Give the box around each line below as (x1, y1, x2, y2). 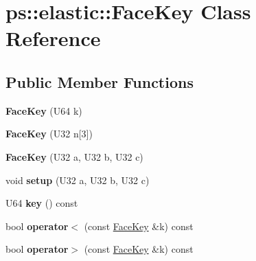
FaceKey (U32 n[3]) (5, 126, 93, 141)
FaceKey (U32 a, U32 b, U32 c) (5, 149, 143, 163)
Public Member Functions (5, 71, 194, 92)
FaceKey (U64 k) (5, 103, 82, 117)
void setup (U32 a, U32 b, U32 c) (5, 172, 150, 187)
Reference (5, 24, 101, 52)
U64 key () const (5, 196, 78, 210)
